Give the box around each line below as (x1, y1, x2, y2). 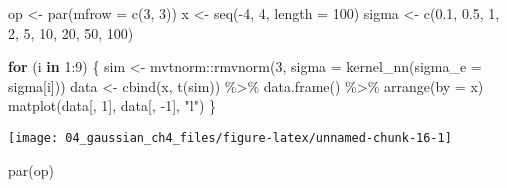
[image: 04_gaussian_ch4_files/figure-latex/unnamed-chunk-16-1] (8, 130, 452, 145)
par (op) (8, 159, 54, 180)
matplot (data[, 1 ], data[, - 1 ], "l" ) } (8, 95, 217, 116)
